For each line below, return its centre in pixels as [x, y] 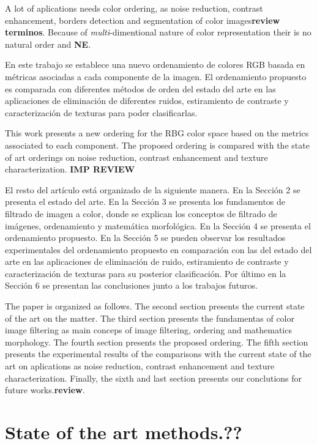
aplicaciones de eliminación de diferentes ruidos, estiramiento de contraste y [147, 101]
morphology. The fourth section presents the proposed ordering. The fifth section [157, 342]
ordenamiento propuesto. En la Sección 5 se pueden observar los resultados [145, 238]
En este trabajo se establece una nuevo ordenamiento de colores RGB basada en [155, 65]
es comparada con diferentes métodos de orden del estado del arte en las [140, 88]
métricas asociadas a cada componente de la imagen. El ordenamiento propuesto [156, 76]
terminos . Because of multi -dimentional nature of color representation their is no [158, 32]
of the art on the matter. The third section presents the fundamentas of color [150, 318]
